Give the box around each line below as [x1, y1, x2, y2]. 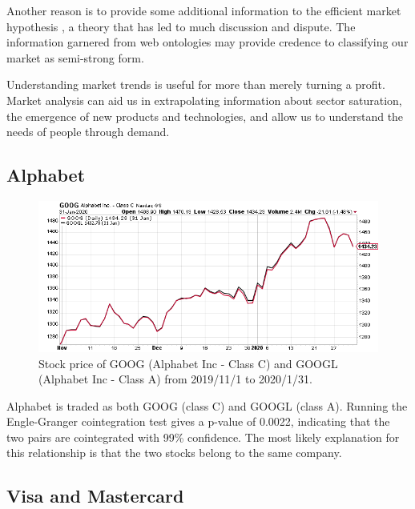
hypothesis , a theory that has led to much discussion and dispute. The [6, 18, 356, 34]
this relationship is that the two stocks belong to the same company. [6, 444, 342, 461]
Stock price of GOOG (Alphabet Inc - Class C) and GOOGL [38, 355, 338, 371]
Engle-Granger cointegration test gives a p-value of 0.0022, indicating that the [6, 413, 390, 430]
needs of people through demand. [6, 123, 170, 140]
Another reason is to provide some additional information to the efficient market [6, 2, 401, 18]
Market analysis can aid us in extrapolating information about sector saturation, [6, 91, 402, 108]
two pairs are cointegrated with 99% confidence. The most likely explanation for [6, 428, 400, 445]
